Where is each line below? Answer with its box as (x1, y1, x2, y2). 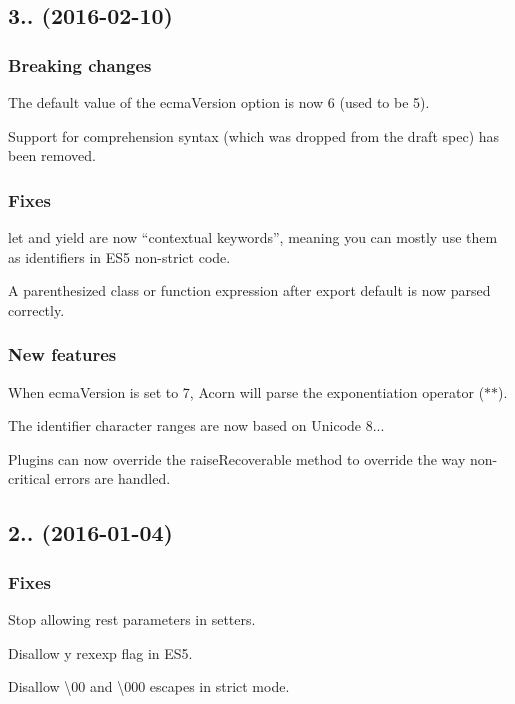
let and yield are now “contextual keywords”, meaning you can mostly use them (8, 227, 498, 247)
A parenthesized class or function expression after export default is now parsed (8, 280, 491, 301)
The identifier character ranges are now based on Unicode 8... (8, 415, 385, 436)
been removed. (8, 145, 96, 166)
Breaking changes (8, 52, 152, 77)
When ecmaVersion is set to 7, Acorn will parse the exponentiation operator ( (8, 381, 485, 402)
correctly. (8, 299, 65, 320)
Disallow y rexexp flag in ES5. (8, 642, 193, 663)
